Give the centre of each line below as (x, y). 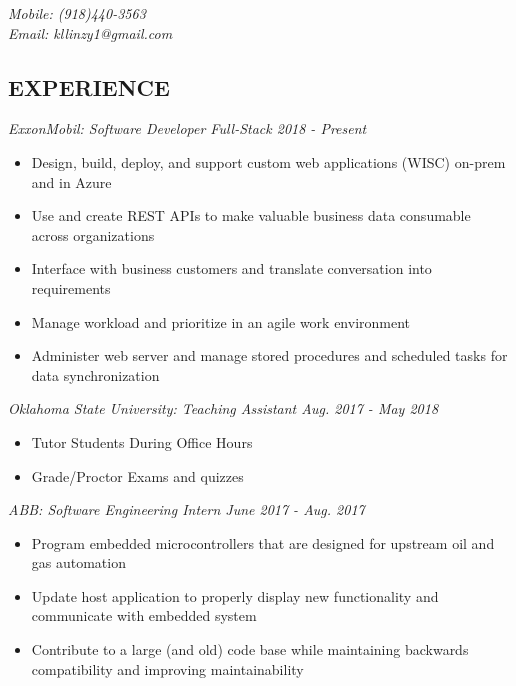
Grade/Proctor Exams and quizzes (137, 475)
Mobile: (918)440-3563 (77, 13)
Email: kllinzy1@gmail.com (90, 32)
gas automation (78, 562)
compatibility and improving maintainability (167, 668)
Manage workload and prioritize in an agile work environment (221, 321)
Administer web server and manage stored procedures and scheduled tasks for (269, 355)
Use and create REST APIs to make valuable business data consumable (251, 215)
